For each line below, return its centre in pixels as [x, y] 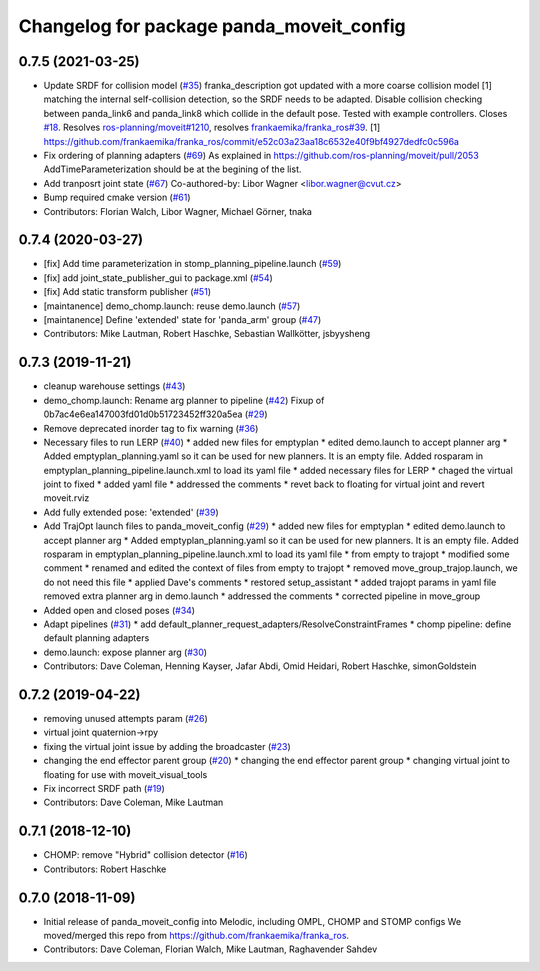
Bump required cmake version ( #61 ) [117, 197]
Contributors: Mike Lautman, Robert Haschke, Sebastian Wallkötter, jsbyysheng [207, 334]
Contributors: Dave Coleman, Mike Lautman [133, 802]
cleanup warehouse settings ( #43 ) [114, 386]
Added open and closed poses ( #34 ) [119, 610]
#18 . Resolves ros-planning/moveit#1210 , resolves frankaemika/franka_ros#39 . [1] [212, 127]
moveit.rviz [66, 498]
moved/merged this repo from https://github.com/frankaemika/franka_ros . [196, 935]
